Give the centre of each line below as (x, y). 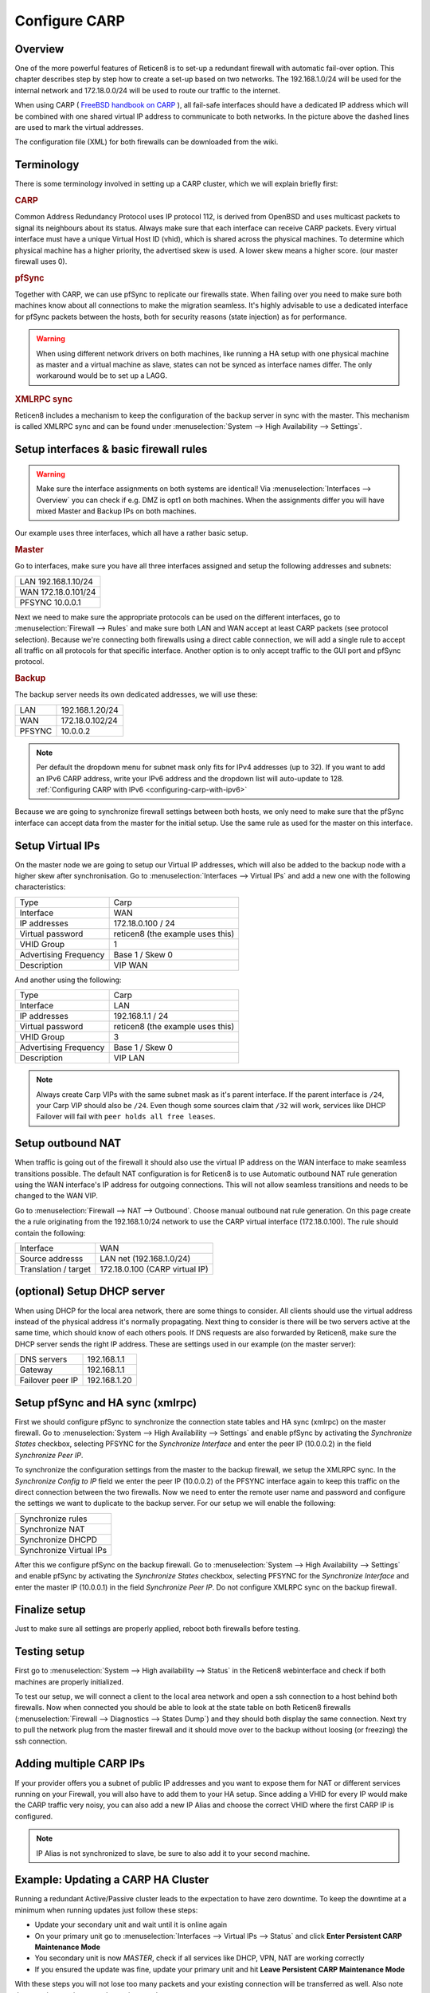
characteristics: (40, 887)
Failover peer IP (49, 1381)
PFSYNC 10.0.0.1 (50, 602)
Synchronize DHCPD (59, 1539)
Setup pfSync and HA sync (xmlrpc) (106, 1403)
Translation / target (55, 1269)
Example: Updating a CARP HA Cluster (112, 1880)
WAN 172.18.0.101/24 (58, 592)
